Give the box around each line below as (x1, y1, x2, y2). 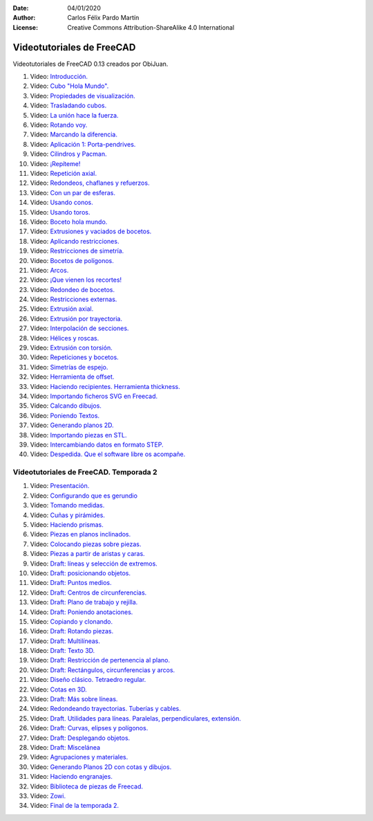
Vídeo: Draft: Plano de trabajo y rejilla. (30, 598, 138, 606)
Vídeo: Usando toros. (30, 208, 90, 216)
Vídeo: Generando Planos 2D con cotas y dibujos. (30, 762, 172, 771)
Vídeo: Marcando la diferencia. (30, 130, 117, 138)
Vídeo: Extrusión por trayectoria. (30, 314, 122, 323)
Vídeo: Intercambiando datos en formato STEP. (30, 440, 164, 449)
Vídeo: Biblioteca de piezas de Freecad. (30, 782, 143, 791)
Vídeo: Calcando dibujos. (30, 402, 102, 410)
